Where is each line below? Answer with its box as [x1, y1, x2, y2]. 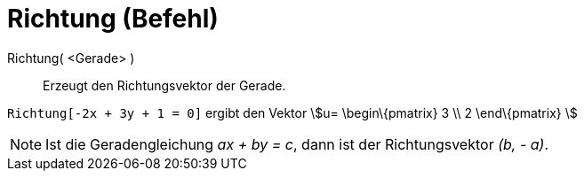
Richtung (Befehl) [7, 4, 219, 34]
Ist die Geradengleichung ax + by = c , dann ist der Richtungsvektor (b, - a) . [45, 135, 549, 153]
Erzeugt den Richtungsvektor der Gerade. [43, 77, 286, 93]
